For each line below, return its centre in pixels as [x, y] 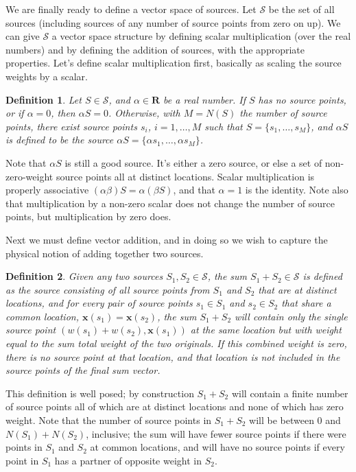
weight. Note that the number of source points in [109, 420]
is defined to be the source [60, 140]
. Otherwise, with [144, 113]
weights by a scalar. [47, 76]
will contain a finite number [290, 393]
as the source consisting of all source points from [108, 289]
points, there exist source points [71, 126]
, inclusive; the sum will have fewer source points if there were [216, 433]
